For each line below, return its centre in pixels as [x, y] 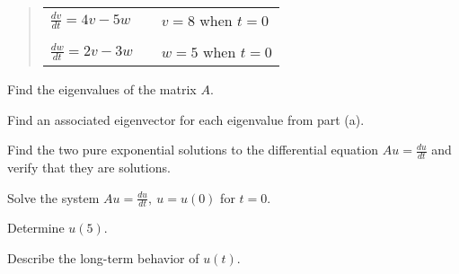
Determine [36, 228]
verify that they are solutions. [89, 168]
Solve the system [53, 197]
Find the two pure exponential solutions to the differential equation [193, 150]
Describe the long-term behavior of [103, 258]
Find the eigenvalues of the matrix [102, 89]
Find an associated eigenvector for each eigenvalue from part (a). [186, 119]
